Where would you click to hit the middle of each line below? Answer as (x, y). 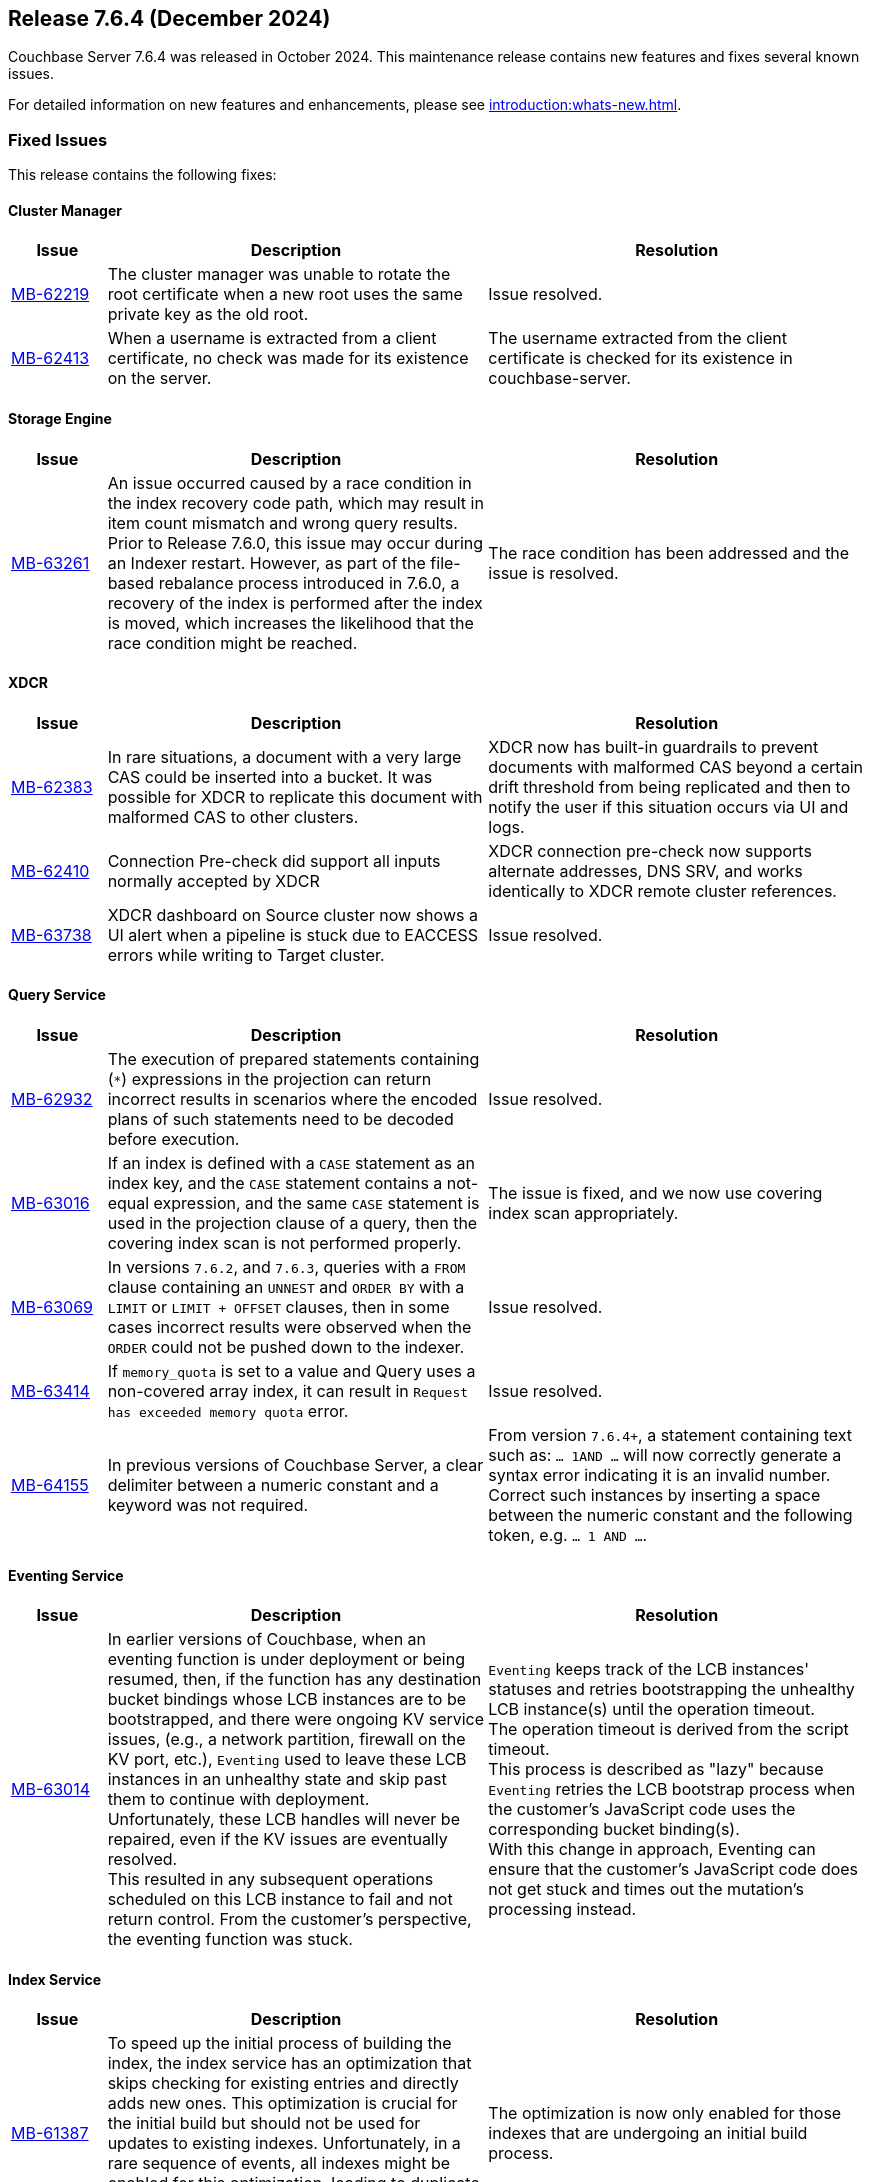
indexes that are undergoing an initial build (648, 2133)
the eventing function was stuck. (230, 1939)
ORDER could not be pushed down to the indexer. (286, 1347)
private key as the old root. (208, 314)
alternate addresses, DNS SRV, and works (645, 870)
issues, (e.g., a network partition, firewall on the (286, 1739)
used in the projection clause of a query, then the (292, 1223)
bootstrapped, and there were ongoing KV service (296, 1719)
